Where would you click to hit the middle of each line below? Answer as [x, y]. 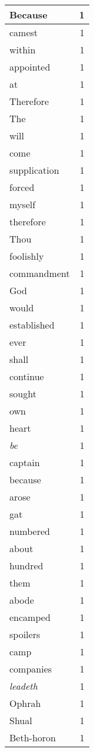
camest [24, 32]
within [23, 50]
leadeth [23, 686]
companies [31, 669]
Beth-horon [33, 737]
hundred [26, 565]
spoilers [25, 634]
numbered [30, 531]
